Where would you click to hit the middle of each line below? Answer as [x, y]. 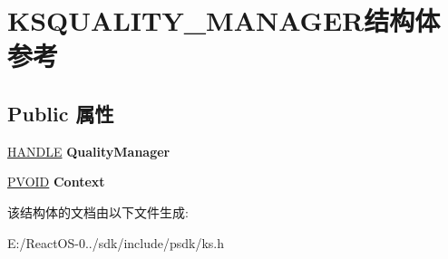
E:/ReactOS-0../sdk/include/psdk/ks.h [116, 242]
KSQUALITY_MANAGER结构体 [224, 20]
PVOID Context [56, 182]
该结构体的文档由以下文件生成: [98, 211]
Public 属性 [61, 113]
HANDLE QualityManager [89, 151]
